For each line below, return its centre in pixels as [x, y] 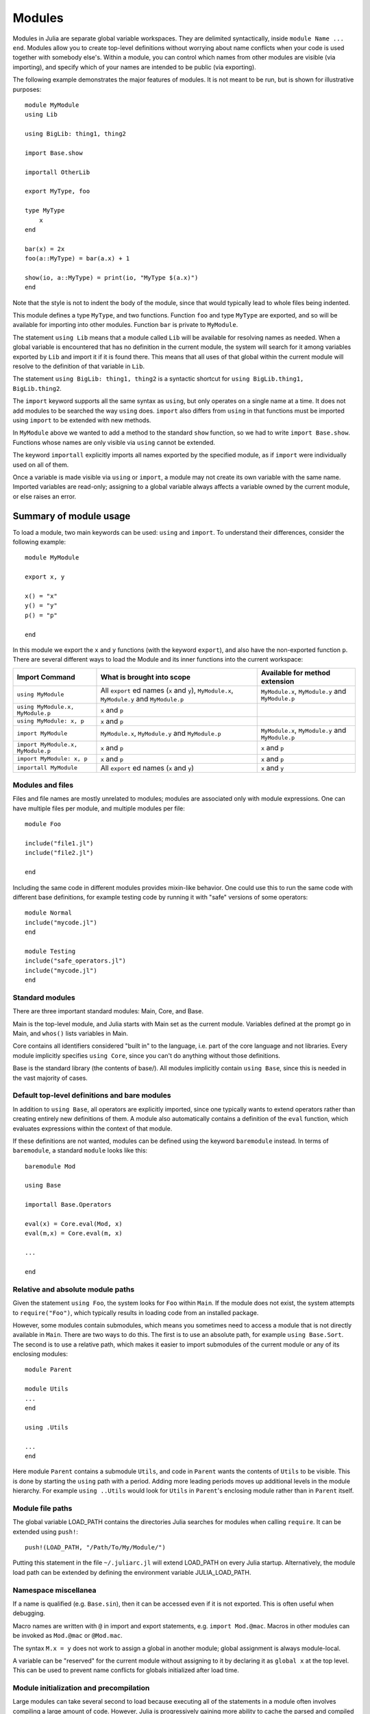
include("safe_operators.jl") [76, 961]
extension [277, 681]
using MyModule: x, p [51, 721]
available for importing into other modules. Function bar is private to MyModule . [125, 325]
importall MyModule [47, 768]
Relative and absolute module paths [74, 1289]
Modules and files [43, 785]
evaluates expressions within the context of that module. [92, 1128]
